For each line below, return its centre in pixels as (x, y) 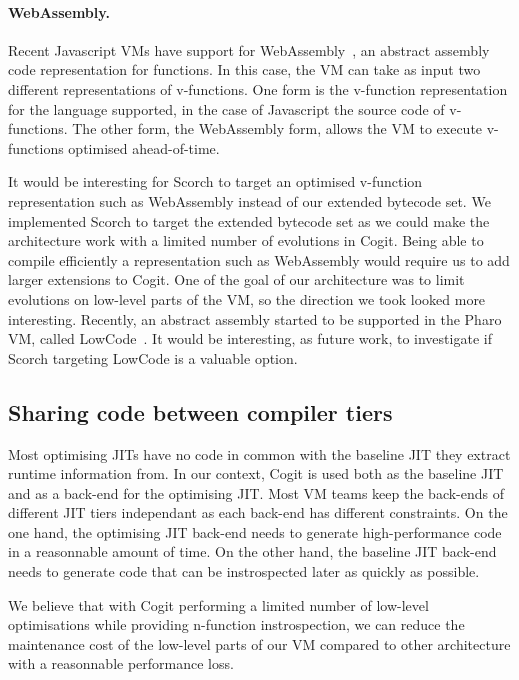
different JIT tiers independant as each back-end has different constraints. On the (258, 512)
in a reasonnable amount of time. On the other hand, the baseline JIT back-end (252, 551)
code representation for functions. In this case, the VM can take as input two (244, 69)
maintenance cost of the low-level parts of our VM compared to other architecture (259, 643)
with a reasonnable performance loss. (121, 663)
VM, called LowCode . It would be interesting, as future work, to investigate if (250, 338)
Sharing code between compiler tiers (200, 411)
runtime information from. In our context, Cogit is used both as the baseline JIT (256, 473)
